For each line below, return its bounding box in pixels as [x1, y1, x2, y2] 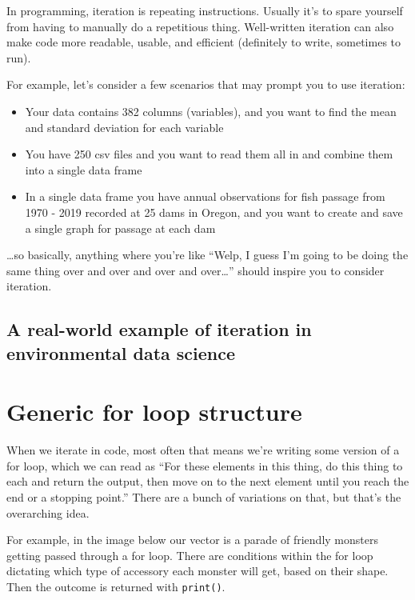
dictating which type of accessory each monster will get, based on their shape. [6, 562, 389, 579]
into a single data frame [25, 161, 142, 178]
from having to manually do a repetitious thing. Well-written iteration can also [6, 18, 394, 34]
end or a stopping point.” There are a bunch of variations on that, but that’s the [6, 488, 401, 505]
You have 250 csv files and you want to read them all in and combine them [25, 146, 393, 162]
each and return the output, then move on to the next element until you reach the [6, 473, 409, 490]
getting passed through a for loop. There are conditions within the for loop [6, 546, 373, 563]
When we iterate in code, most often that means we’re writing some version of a [6, 442, 400, 458]
